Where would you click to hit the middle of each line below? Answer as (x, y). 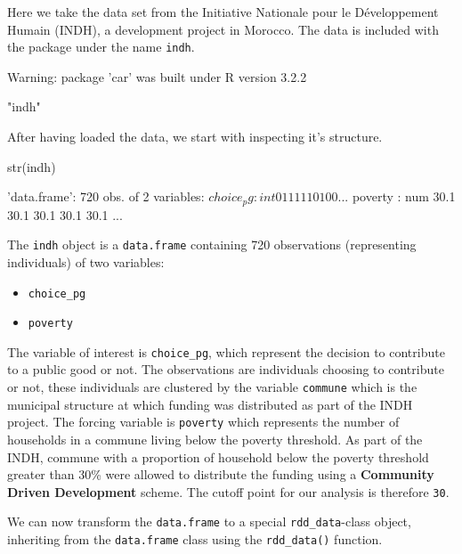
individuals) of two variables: (86, 261)
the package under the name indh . (101, 47)
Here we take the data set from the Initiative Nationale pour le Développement (223, 12)
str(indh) (32, 166)
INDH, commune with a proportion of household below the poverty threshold (218, 456)
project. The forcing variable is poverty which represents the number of (203, 422)
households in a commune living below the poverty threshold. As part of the (215, 439)
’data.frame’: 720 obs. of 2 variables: (106, 196)
